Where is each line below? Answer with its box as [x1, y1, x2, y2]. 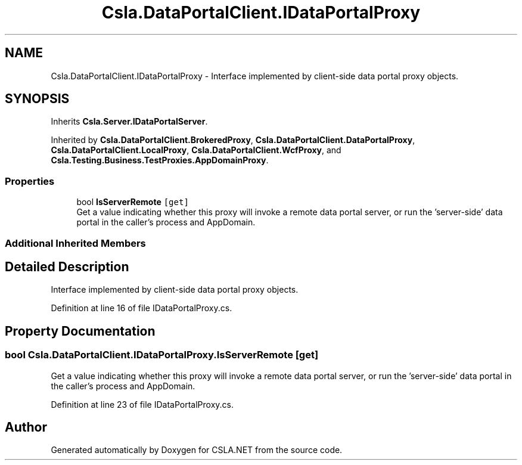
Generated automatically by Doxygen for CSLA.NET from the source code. [51, 445, 343, 455]
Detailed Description [5, 259, 129, 274]
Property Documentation [5, 323, 156, 339]
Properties [5, 175, 55, 187]
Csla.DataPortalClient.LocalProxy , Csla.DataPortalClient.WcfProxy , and [51, 145, 341, 156]
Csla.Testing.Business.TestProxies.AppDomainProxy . [51, 155, 269, 166]
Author [5, 420, 47, 435]
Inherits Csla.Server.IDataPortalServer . [51, 116, 208, 127]
